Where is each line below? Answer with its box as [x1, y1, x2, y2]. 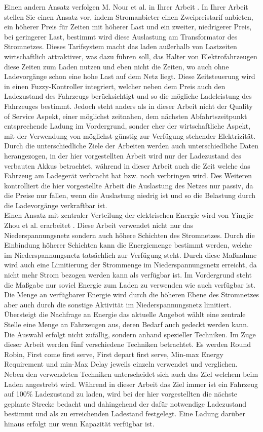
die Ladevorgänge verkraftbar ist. [4, 200, 107, 210]
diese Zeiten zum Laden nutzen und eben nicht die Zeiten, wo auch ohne [4, 61, 229, 71]
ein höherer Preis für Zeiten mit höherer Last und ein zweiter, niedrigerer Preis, [4, 21, 252, 32]
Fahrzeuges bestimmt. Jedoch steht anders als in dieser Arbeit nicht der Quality [4, 100, 253, 111]
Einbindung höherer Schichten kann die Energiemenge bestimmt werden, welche [4, 240, 252, 250]
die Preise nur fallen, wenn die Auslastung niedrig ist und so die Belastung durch [4, 190, 256, 201]
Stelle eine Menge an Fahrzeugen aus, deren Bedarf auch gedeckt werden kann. [4, 319, 249, 329]
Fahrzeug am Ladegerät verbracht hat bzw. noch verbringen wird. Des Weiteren [4, 170, 252, 181]
